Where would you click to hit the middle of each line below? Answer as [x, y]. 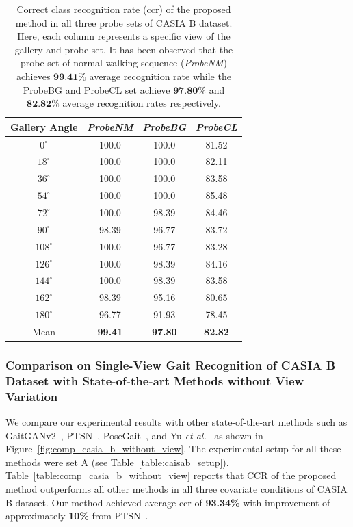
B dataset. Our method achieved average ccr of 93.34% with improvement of [168, 502]
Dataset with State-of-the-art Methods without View [155, 380]
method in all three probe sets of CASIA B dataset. [124, 22]
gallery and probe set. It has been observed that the [124, 49]
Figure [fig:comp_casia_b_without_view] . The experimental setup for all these [173, 449]
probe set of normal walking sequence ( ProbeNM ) [124, 63]
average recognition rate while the [160, 76]
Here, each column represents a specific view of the [124, 36]
